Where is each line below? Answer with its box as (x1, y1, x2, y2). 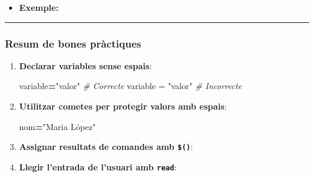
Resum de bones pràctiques (5, 36, 141, 51)
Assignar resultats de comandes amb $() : (19, 140, 193, 153)
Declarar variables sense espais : (19, 59, 152, 72)
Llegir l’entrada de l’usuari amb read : (19, 160, 177, 173)
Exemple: (19, 1, 59, 13)
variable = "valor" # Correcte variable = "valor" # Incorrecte (19, 79, 242, 92)
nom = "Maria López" (19, 120, 96, 132)
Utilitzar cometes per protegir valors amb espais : (19, 100, 227, 112)
